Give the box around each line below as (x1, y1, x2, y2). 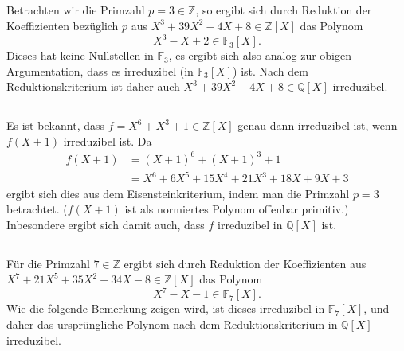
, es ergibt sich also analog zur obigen (168, 47, 352, 64)
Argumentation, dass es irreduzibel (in (6, 62, 194, 79)
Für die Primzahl (6, 255, 90, 271)
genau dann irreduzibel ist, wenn (237, 117, 398, 134)
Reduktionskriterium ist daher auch (6, 78, 180, 95)
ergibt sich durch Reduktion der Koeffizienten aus (124, 255, 367, 271)
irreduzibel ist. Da (63, 132, 152, 149)
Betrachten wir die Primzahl (6, 2, 145, 18)
